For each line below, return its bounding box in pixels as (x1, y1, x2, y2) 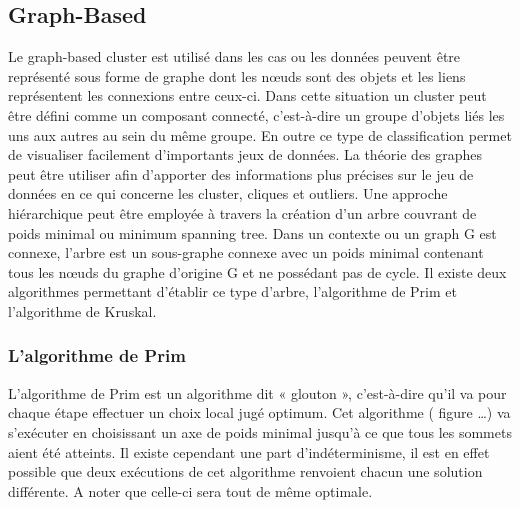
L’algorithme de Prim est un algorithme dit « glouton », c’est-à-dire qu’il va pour (8, 382, 507, 403)
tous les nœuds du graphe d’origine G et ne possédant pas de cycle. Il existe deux (8, 261, 507, 282)
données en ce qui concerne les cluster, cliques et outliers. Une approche (8, 183, 448, 204)
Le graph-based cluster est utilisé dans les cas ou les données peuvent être (8, 46, 461, 67)
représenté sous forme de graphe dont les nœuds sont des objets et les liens (8, 65, 466, 86)
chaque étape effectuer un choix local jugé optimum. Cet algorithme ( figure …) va (8, 402, 511, 423)
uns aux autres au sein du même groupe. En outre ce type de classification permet (8, 124, 512, 145)
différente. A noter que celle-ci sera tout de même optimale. (8, 480, 373, 501)
